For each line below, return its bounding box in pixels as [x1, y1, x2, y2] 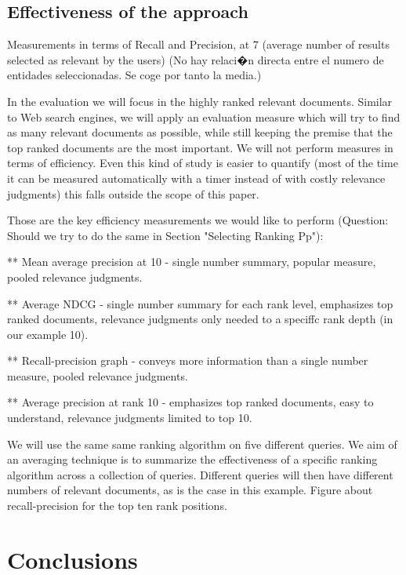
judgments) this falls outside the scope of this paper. [7, 185, 259, 202]
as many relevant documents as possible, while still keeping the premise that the [7, 124, 393, 140]
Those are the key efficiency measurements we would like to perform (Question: [7, 212, 389, 228]
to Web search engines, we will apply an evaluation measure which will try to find [7, 108, 401, 125]
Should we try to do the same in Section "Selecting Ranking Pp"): [7, 227, 324, 243]
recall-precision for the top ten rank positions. [7, 497, 227, 514]
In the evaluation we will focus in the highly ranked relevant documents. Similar [7, 93, 393, 109]
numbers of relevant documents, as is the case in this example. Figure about [7, 482, 373, 498]
